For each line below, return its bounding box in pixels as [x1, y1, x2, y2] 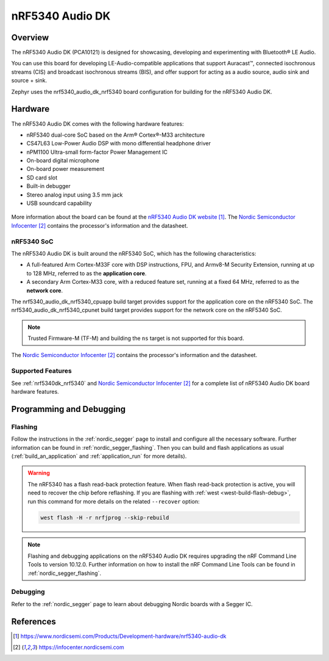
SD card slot [26, 174, 58, 181]
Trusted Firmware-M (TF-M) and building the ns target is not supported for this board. [27, 334, 244, 342]
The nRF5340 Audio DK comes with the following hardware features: [11, 120, 184, 128]
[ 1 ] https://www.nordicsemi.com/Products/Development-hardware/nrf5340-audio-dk [13, 632, 227, 640]
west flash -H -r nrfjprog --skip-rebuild [40, 514, 169, 521]
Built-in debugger [26, 182, 71, 190]
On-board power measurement [26, 165, 105, 173]
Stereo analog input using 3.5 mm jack [26, 191, 123, 198]
